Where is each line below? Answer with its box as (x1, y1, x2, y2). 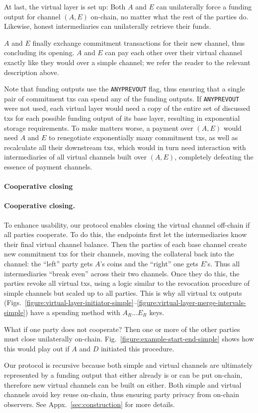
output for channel (4, 11, 61, 21)
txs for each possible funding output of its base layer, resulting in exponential (4, 113, 240, 123)
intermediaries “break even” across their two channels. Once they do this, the (4, 268, 240, 278)
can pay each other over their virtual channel (105, 47, 242, 58)
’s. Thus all (205, 258, 240, 268)
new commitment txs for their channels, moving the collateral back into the (4, 248, 234, 259)
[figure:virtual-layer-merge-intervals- (137, 297, 246, 308)
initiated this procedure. (100, 343, 174, 353)
